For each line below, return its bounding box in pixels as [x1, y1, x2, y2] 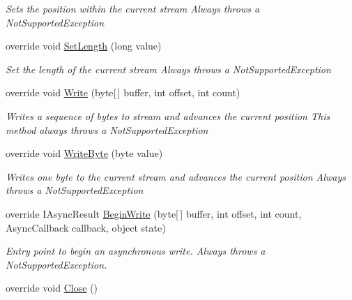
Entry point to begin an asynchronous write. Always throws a [6, 243, 266, 258]
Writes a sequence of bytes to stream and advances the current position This [6, 108, 330, 123]
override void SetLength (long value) [6, 38, 162, 53]
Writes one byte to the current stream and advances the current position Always [6, 169, 346, 183]
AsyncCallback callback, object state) [6, 220, 166, 234]
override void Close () [6, 280, 98, 295]
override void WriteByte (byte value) [6, 146, 163, 160]
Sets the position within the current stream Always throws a [6, 1, 260, 15]
